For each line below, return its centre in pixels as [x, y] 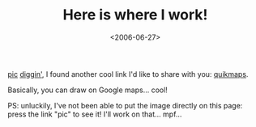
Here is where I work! [135, 15]
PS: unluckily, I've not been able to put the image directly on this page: [125, 105]
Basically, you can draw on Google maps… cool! [87, 90]
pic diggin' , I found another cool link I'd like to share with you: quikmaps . [128, 74]
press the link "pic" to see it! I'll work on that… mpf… [95, 114]
